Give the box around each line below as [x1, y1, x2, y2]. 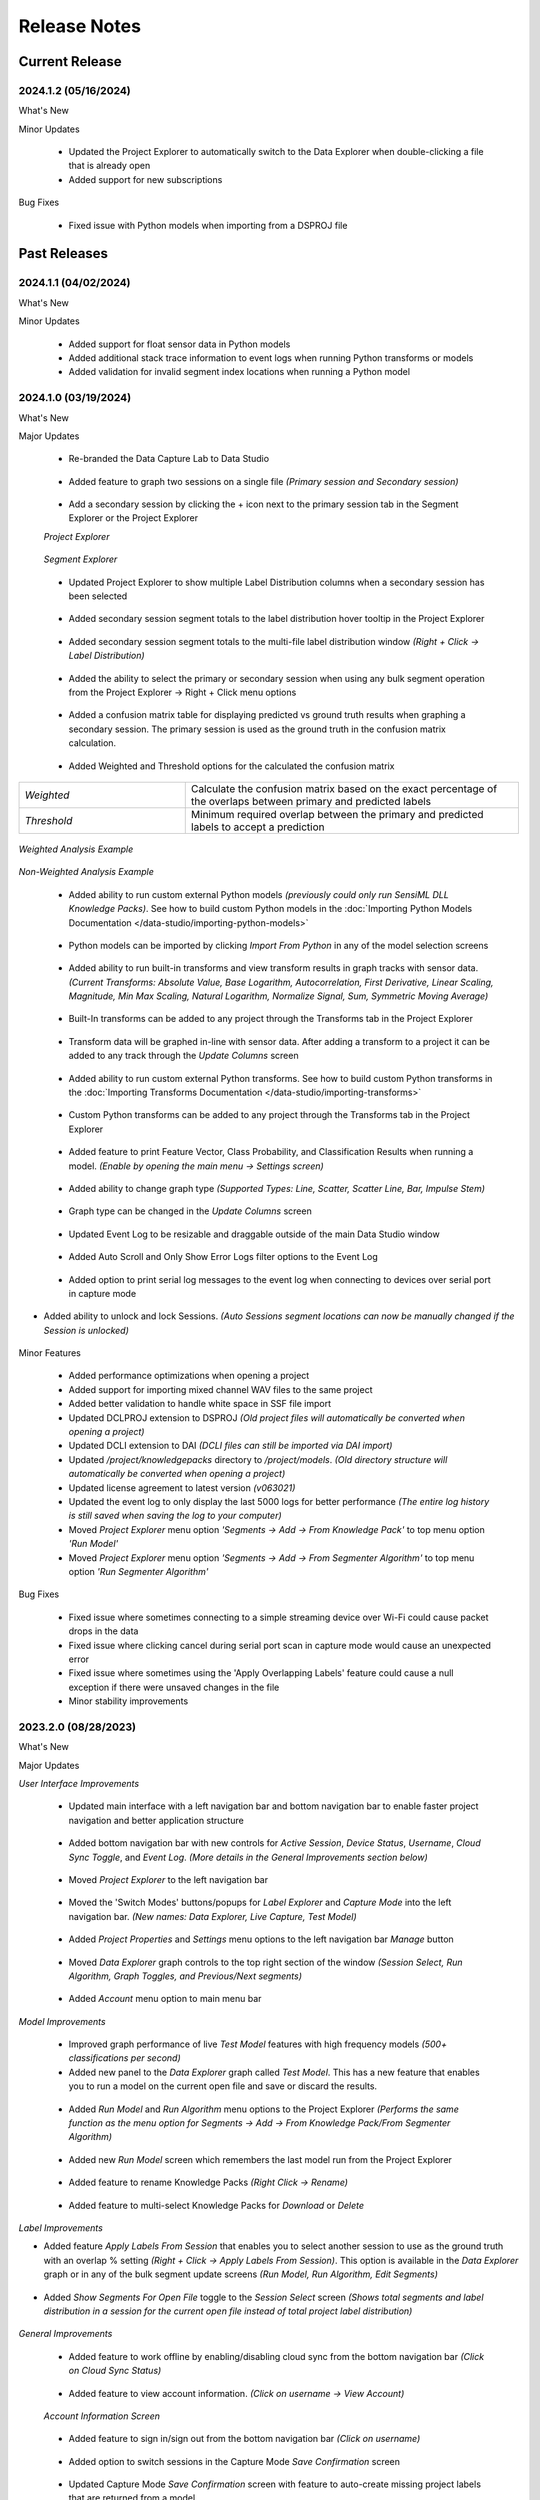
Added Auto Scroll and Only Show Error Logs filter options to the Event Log [68, 1251, 379, 1263]
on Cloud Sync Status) [68, 2365, 162, 2377]
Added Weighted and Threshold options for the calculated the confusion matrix [68, 760, 395, 772]
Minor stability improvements [68, 1695, 189, 1707]
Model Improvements [18, 2015, 106, 2027]
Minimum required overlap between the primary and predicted [190, 807, 484, 821]
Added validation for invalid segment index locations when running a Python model [68, 366, 410, 378]
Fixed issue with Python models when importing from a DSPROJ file [68, 219, 348, 231]
